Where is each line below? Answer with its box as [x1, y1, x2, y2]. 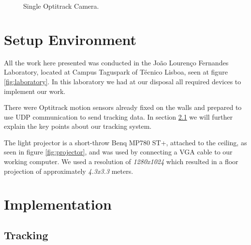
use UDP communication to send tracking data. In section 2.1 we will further [4, 111, 233, 122]
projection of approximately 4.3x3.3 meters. [4, 166, 133, 176]
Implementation [4, 194, 112, 214]
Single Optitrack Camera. [23, 1, 99, 11]
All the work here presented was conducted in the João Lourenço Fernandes [4, 57, 229, 67]
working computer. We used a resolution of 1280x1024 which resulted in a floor [4, 156, 238, 167]
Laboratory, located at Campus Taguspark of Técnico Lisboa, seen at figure [4, 67, 228, 77]
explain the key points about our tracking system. [4, 121, 152, 131]
